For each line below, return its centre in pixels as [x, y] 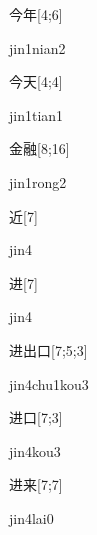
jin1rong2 [38, 181]
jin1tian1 [36, 114]
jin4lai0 [31, 517]
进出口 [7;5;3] [48, 349]
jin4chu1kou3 [49, 383]
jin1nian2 [37, 47]
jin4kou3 [35, 450]
